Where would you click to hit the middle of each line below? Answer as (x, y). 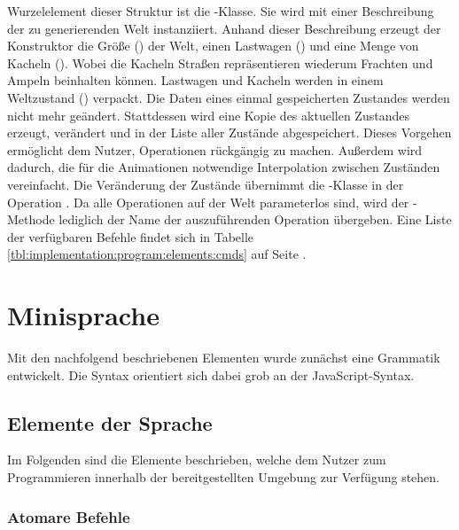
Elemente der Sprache (110, 422)
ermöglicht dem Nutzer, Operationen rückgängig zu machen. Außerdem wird (215, 149)
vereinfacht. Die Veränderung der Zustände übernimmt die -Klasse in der (206, 184)
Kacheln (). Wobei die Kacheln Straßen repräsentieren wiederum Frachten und (220, 62)
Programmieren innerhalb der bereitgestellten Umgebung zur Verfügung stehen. (223, 477)
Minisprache (83, 315)
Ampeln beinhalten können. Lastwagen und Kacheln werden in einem (195, 80)
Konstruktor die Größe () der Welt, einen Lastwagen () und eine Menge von (213, 46)
